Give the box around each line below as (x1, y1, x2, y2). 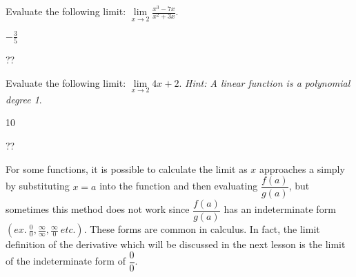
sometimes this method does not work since (6, 202, 190, 216)
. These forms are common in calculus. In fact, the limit (83, 222, 320, 236)
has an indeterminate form (224, 202, 336, 216)
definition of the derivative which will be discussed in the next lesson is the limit (6, 237, 346, 252)
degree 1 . (6, 92, 42, 106)
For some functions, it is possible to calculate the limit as (6, 161, 248, 176)
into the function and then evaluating (99, 178, 258, 193)
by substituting (6, 178, 70, 193)
